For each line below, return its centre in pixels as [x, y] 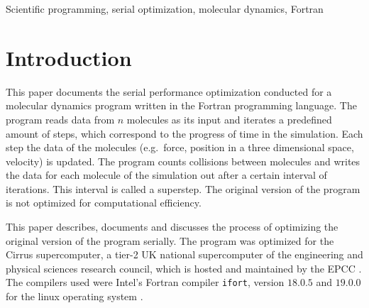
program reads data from [60, 119]
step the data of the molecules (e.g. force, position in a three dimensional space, [180, 147]
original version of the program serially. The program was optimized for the [170, 240]
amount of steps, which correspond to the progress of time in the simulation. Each [184, 133]
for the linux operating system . [75, 296]
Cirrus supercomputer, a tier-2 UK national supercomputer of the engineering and [184, 254]
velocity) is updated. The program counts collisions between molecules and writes [183, 161]
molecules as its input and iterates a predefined [229, 119]
